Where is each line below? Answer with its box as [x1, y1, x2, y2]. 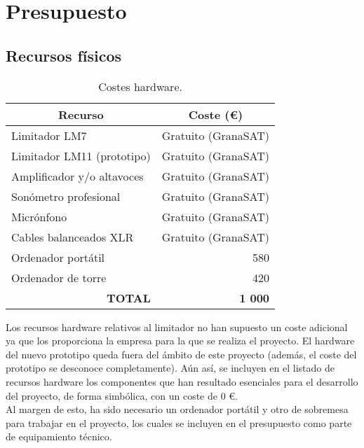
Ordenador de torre [11, 269, 107, 286]
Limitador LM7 [11, 127, 87, 143]
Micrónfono [11, 208, 67, 225]
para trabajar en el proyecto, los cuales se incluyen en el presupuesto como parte [6, 415, 352, 430]
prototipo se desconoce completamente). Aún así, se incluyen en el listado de [6, 360, 335, 375]
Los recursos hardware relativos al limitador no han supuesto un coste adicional [6, 319, 348, 334]
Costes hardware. [98, 78, 182, 94]
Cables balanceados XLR [11, 228, 134, 245]
